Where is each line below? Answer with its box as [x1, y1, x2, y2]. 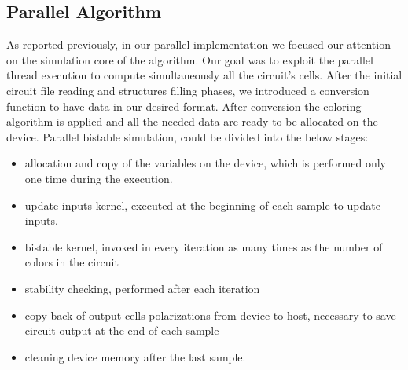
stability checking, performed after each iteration [24, 280, 260, 296]
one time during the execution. [24, 170, 173, 186]
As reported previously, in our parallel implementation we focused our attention [6, 36, 391, 53]
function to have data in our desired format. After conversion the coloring [6, 97, 362, 114]
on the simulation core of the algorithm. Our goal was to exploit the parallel [6, 51, 373, 68]
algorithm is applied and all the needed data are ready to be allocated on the [6, 113, 378, 130]
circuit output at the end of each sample [24, 322, 219, 339]
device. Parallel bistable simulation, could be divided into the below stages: [6, 128, 369, 145]
